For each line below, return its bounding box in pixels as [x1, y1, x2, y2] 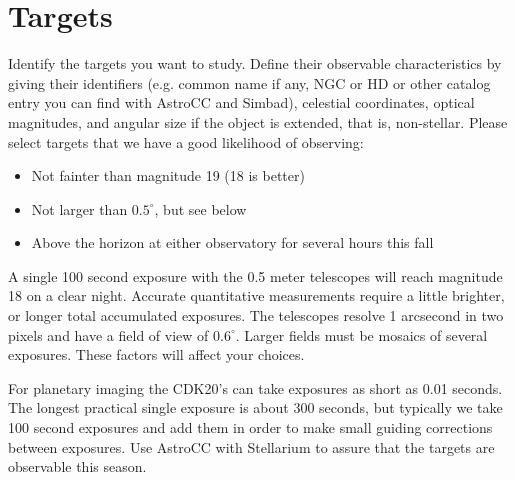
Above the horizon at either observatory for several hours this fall [31, 232, 434, 253]
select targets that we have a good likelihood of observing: [8, 131, 364, 152]
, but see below [154, 198, 247, 219]
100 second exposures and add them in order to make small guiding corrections [8, 417, 493, 438]
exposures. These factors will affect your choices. [8, 344, 305, 365]
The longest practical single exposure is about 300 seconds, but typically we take [8, 397, 503, 418]
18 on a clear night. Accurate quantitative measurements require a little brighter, [8, 285, 505, 306]
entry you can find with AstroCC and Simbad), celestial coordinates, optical [8, 92, 475, 113]
